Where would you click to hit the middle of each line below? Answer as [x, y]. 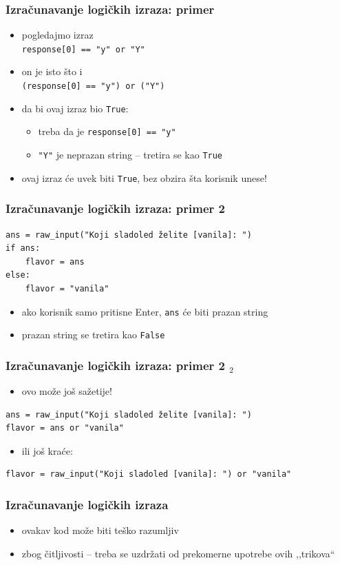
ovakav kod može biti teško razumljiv [100, 530]
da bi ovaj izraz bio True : [75, 108]
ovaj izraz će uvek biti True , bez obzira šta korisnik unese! [144, 177]
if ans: [23, 248]
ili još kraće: [47, 450]
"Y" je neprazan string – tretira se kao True [130, 155]
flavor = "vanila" [67, 288]
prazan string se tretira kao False [93, 335]
